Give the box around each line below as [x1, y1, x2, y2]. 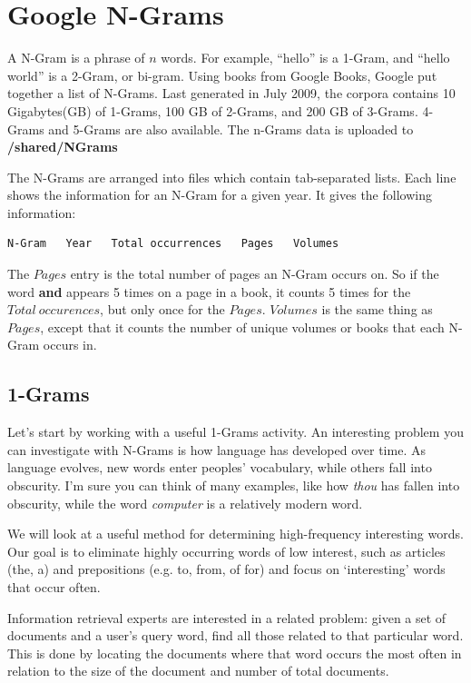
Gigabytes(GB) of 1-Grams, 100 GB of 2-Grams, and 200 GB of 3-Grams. [7, 101, 418, 120]
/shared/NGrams [7, 137, 118, 156]
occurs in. [43, 335, 97, 354]
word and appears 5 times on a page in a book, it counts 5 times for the [7, 282, 411, 301]
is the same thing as [321, 300, 433, 319]
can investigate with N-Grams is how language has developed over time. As [7, 440, 426, 459]
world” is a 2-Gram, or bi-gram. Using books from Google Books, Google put [7, 65, 437, 84]
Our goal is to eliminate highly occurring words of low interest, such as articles [7, 541, 446, 560]
